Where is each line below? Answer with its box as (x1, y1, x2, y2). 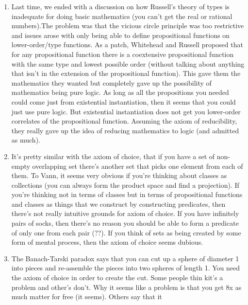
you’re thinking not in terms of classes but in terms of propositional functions (11, 189, 243, 199)
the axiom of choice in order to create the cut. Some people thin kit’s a (11, 272, 223, 283)
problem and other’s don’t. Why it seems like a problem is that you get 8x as (11, 282, 242, 292)
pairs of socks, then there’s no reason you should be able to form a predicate (11, 218, 239, 228)
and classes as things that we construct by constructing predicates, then (11, 198, 226, 209)
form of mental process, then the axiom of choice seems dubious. (11, 237, 203, 247)
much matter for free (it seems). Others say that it (11, 291, 162, 302)
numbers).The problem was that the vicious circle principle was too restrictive (11, 20, 244, 31)
